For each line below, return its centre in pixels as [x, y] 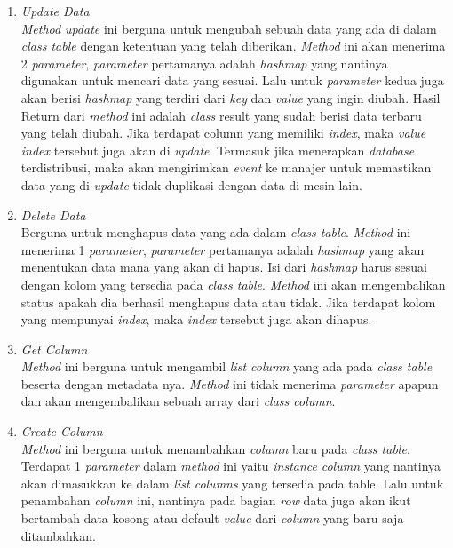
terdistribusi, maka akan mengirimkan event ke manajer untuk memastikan [226, 167]
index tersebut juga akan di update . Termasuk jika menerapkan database [218, 150]
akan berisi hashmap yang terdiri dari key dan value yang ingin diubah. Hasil [230, 97]
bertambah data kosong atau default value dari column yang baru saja [212, 518]
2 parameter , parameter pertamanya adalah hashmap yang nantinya [204, 63]
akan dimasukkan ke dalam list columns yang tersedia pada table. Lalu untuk [232, 483]
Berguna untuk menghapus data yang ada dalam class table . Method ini [216, 232]
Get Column [54, 349]
